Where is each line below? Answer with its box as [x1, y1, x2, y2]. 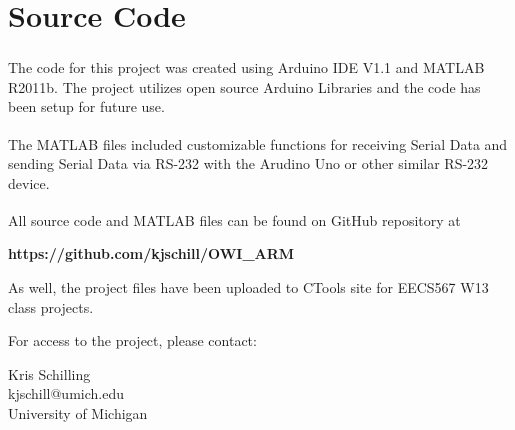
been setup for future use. [8, 96, 165, 117]
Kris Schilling [8, 363, 91, 384]
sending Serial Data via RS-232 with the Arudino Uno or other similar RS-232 [8, 153, 489, 173]
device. [8, 172, 50, 193]
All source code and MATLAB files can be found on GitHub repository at [8, 209, 461, 230]
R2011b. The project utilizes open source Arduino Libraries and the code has [8, 76, 481, 97]
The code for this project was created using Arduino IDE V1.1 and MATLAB [8, 56, 485, 77]
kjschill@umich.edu [8, 383, 124, 404]
